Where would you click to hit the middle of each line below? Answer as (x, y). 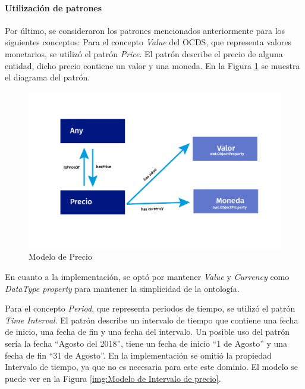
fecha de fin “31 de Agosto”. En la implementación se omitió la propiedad (138, 355)
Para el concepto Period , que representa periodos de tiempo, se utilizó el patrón (150, 308)
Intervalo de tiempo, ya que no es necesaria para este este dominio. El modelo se (151, 367)
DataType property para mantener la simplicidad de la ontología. (122, 288)
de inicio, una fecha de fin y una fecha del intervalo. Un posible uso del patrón (147, 332)
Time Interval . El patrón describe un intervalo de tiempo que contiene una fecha (152, 320)
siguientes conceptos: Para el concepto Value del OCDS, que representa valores (148, 42)
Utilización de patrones (54, 7)
